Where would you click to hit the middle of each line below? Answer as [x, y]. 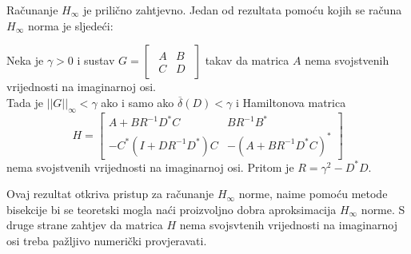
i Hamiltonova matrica [291, 102]
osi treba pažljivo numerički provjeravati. [107, 241]
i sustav [96, 60]
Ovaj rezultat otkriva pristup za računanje [110, 194]
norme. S [383, 209]
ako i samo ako [138, 102]
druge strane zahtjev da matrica [85, 225]
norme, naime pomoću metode [313, 194]
